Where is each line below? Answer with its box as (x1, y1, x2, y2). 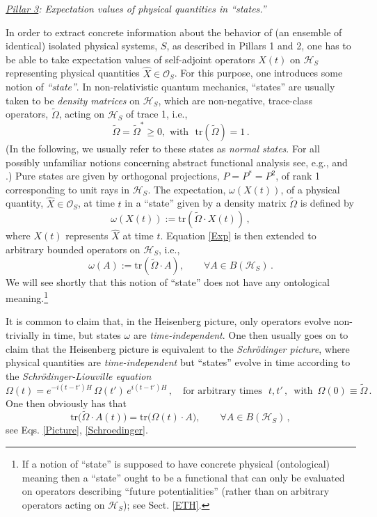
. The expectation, (147, 182, 226, 196)
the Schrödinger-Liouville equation (6, 368, 152, 383)
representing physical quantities (6, 65, 140, 80)
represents (65, 228, 109, 243)
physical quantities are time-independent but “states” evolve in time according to (6, 355, 351, 369)
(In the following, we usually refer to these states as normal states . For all (6, 141, 320, 155)
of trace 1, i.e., (126, 106, 188, 121)
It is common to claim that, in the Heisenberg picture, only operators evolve (6, 314, 331, 328)
